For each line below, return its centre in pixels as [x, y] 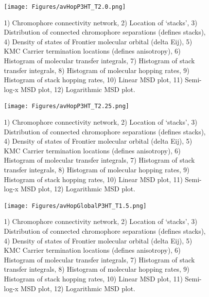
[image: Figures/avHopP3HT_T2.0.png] [65, 7]
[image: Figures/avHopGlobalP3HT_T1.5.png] [75, 206]
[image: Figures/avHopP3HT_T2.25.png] [67, 106]
